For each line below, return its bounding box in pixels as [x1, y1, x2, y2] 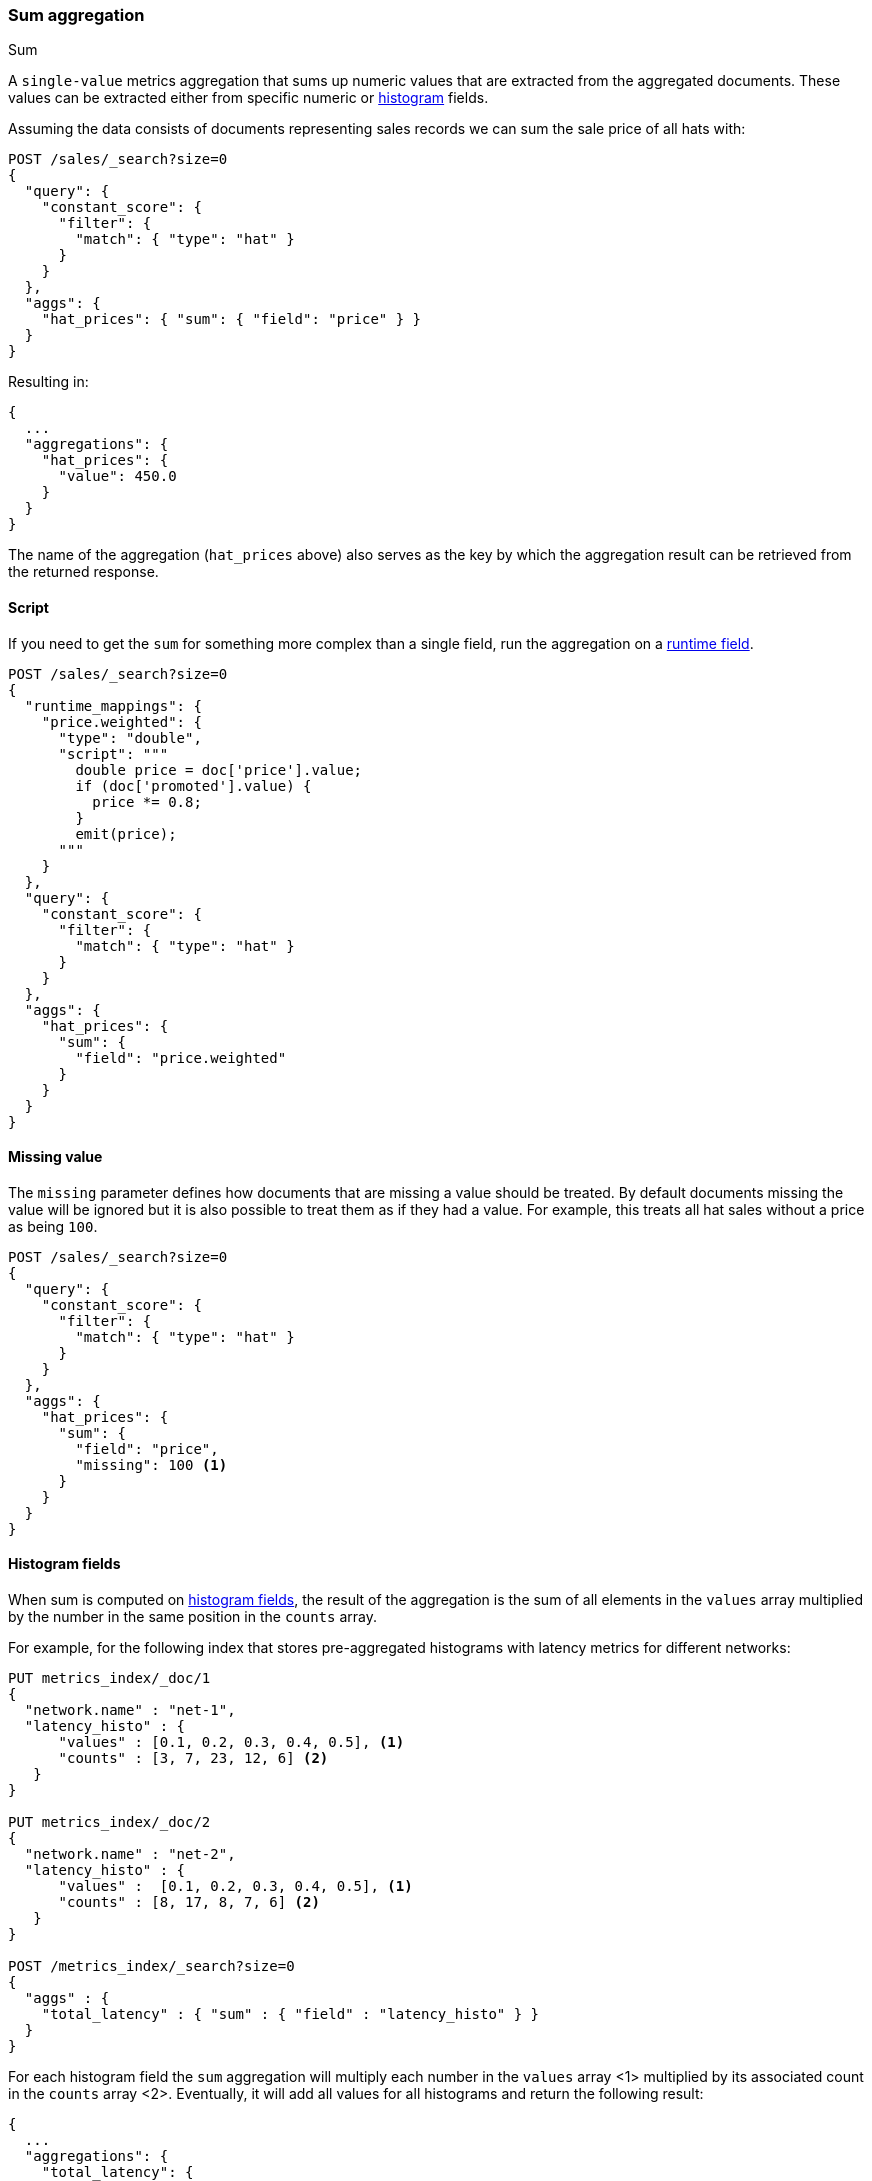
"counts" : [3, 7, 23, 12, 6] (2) [58, 1750, 329, 1767]
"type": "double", [58, 729, 202, 746]
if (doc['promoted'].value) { [75, 777, 312, 794]
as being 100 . [8, 1217, 98, 1235]
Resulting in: [8, 373, 89, 391]
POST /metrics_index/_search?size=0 [8, 1958, 295, 1975]
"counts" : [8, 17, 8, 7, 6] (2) [58, 1894, 320, 1911]
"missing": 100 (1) [75, 1456, 228, 1473]
